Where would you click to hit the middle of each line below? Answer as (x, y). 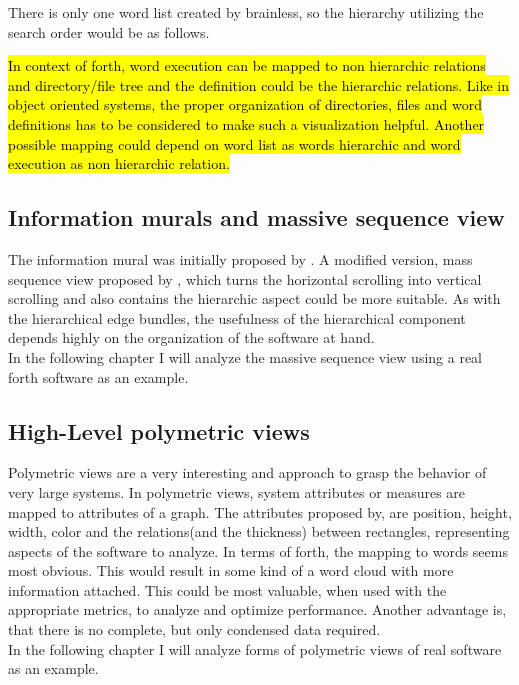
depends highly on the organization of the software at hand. (191, 337)
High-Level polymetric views (159, 430)
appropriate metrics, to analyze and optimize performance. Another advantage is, (257, 609)
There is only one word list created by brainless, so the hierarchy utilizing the (246, 12)
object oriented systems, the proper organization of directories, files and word (245, 104)
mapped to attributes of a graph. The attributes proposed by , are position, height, (260, 511)
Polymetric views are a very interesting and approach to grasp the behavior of (247, 472)
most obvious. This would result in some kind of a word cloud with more (231, 570)
